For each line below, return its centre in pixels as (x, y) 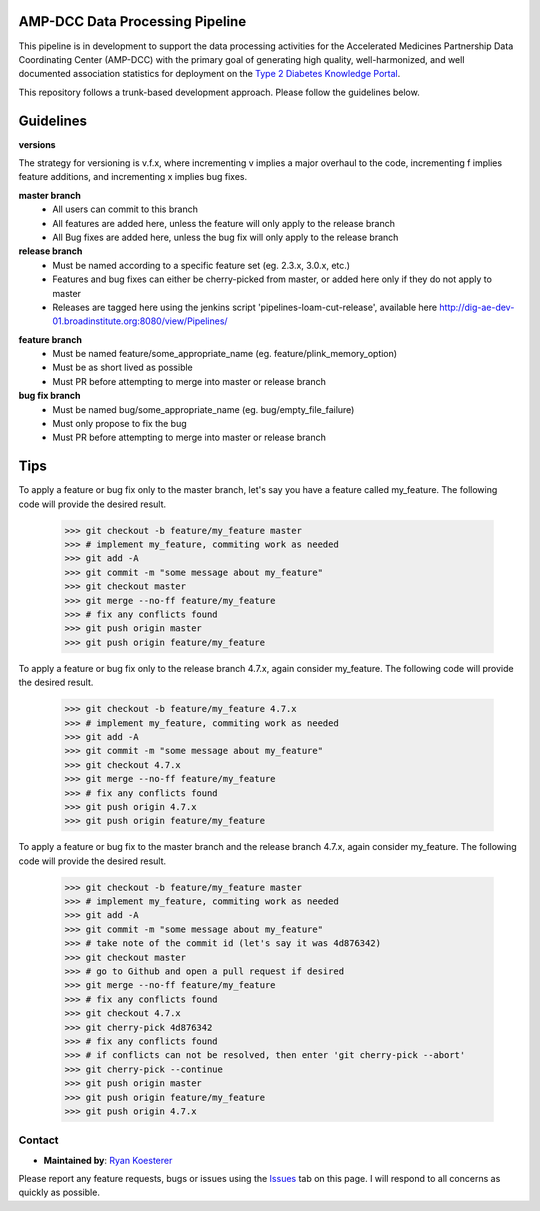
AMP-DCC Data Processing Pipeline (132, 21)
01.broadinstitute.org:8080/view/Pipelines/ (140, 321)
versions (37, 144)
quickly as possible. (59, 1192)
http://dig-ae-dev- (477, 307)
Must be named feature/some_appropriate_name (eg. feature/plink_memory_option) (225, 354)
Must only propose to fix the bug (119, 424)
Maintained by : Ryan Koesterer (108, 1160)
